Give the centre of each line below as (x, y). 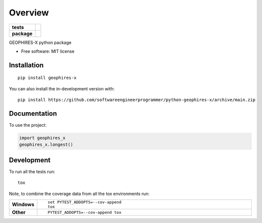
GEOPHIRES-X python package (40, 42)
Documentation (33, 113)
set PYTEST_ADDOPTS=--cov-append (84, 202)
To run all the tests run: (32, 171)
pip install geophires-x (47, 78)
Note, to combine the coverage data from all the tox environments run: (79, 193)
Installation (26, 65)
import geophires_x (42, 138)
